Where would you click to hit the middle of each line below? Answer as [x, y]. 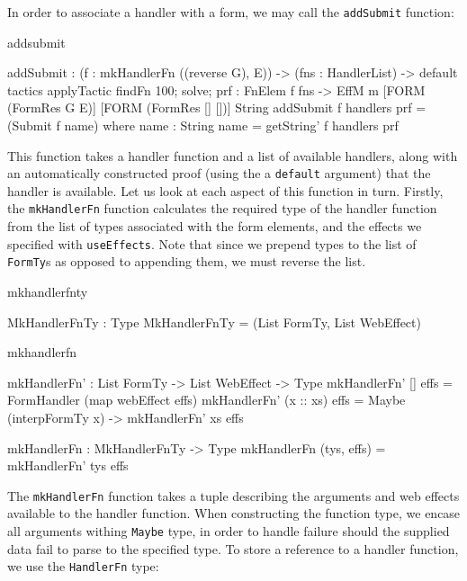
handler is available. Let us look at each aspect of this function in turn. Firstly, [225, 190]
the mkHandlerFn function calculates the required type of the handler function [222, 208]
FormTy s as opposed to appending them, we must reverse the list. [187, 261]
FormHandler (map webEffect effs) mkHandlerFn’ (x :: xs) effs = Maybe [207, 400]
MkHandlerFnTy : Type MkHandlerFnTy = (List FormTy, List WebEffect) [214, 322]
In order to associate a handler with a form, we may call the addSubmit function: [231, 12]
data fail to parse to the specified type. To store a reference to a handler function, [233, 548]
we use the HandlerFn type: [83, 566]
